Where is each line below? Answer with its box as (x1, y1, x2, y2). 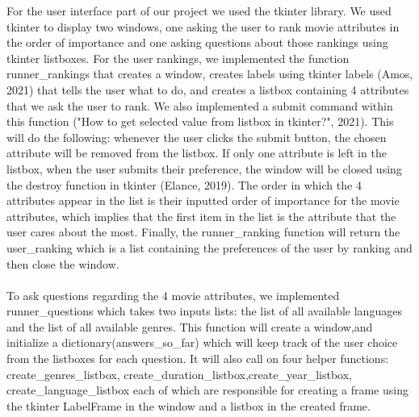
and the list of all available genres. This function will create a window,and (6, 318, 373, 335)
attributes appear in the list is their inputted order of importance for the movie (6, 192, 400, 209)
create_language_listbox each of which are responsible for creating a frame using (6, 382, 409, 398)
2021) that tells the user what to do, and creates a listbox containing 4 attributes (6, 81, 409, 98)
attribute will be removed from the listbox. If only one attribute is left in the (6, 144, 387, 161)
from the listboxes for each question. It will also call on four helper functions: (6, 350, 389, 367)
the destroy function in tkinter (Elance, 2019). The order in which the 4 (6, 176, 362, 193)
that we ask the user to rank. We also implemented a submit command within (6, 97, 393, 114)
